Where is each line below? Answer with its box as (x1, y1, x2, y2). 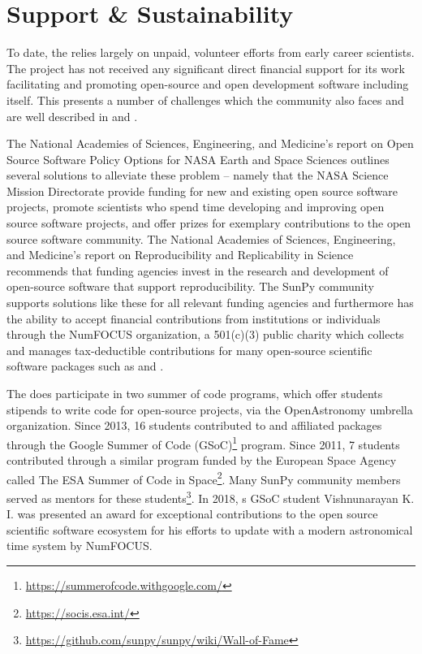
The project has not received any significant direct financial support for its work (6, 59, 405, 76)
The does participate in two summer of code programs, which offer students (6, 385, 383, 401)
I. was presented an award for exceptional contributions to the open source (6, 505, 378, 522)
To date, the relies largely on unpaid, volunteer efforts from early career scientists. (6, 44, 415, 61)
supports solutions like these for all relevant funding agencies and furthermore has (6, 294, 414, 311)
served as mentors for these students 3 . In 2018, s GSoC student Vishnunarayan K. (6, 487, 415, 506)
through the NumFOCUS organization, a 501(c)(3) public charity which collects (6, 326, 404, 343)
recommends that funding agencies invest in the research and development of (6, 262, 389, 279)
